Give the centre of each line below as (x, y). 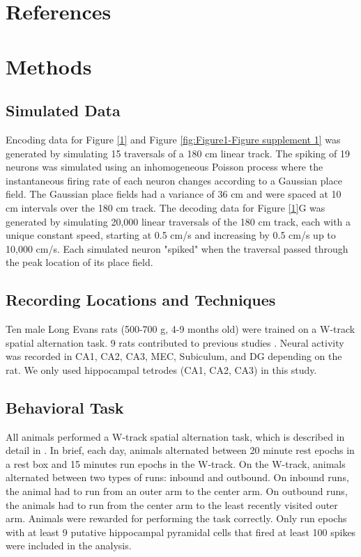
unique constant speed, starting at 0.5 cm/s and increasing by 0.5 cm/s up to (171, 235)
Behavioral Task (65, 407)
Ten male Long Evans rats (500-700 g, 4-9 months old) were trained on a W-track (180, 329)
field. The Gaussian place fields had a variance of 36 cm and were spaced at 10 (174, 194)
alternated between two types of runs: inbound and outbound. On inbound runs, (177, 477)
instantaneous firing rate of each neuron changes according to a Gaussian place (174, 180)
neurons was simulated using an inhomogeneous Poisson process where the (164, 167)
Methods (49, 66)
